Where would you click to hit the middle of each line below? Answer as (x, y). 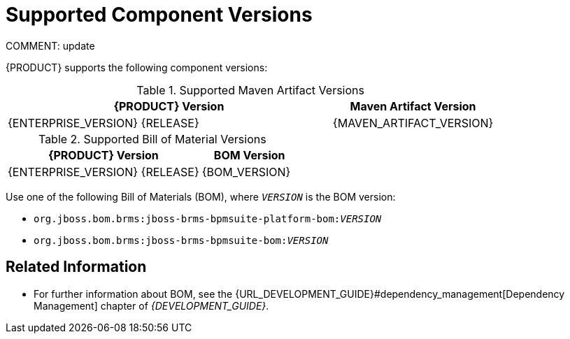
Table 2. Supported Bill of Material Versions (152, 139)
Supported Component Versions (159, 15)
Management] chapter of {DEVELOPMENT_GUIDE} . (151, 305)
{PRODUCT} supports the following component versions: (137, 67)
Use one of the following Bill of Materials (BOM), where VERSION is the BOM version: (201, 196)
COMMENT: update (50, 45)
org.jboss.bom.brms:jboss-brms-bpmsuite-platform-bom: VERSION (208, 218)
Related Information (76, 267)
